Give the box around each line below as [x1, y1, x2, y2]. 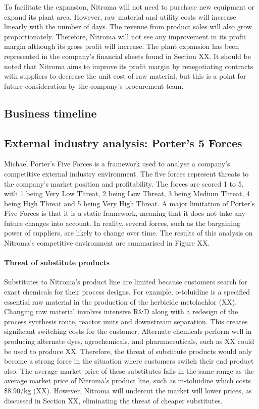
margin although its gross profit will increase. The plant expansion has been [4, 41, 239, 51]
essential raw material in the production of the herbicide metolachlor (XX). [4, 296, 237, 307]
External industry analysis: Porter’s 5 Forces [4, 135, 242, 150]
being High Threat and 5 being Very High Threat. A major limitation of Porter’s [4, 198, 255, 208]
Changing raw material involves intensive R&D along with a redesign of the [4, 306, 238, 317]
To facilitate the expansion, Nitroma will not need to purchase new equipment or [4, 2, 255, 12]
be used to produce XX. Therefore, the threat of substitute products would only [4, 345, 252, 356]
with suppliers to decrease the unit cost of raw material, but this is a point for [4, 71, 246, 81]
